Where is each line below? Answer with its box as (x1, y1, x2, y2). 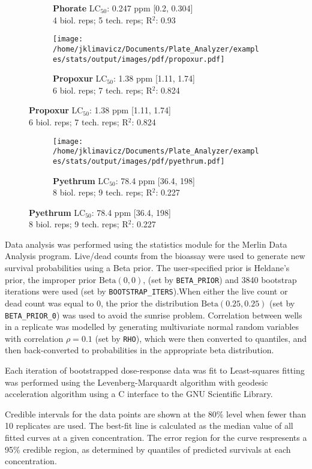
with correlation (5, 332, 64, 344)
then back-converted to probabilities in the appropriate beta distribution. (5, 344, 274, 356)
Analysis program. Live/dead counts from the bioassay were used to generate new (5, 249, 305, 262)
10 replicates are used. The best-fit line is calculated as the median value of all (5, 419, 293, 432)
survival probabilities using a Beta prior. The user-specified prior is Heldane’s (5, 261, 290, 274)
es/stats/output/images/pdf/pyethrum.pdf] (53, 157, 225, 166)
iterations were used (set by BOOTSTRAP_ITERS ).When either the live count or (5, 285, 288, 297)
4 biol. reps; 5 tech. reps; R (53, 13, 152, 26)
